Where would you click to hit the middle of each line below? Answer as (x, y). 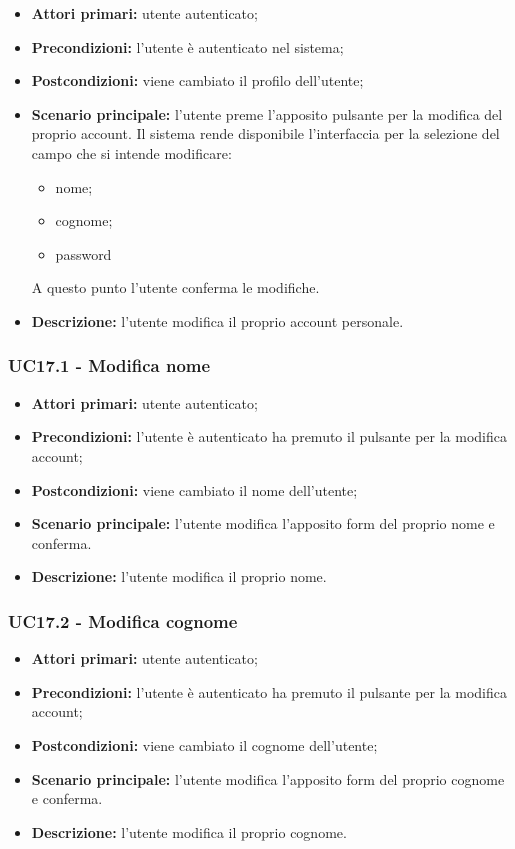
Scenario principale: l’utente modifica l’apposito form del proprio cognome (268, 778)
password (83, 253)
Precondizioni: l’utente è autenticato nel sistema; (187, 46)
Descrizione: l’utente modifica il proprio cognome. (189, 831)
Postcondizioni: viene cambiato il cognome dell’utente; (204, 744)
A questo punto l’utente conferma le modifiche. (175, 287)
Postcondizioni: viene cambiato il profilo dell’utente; (197, 80)
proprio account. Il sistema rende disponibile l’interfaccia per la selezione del (265, 133)
